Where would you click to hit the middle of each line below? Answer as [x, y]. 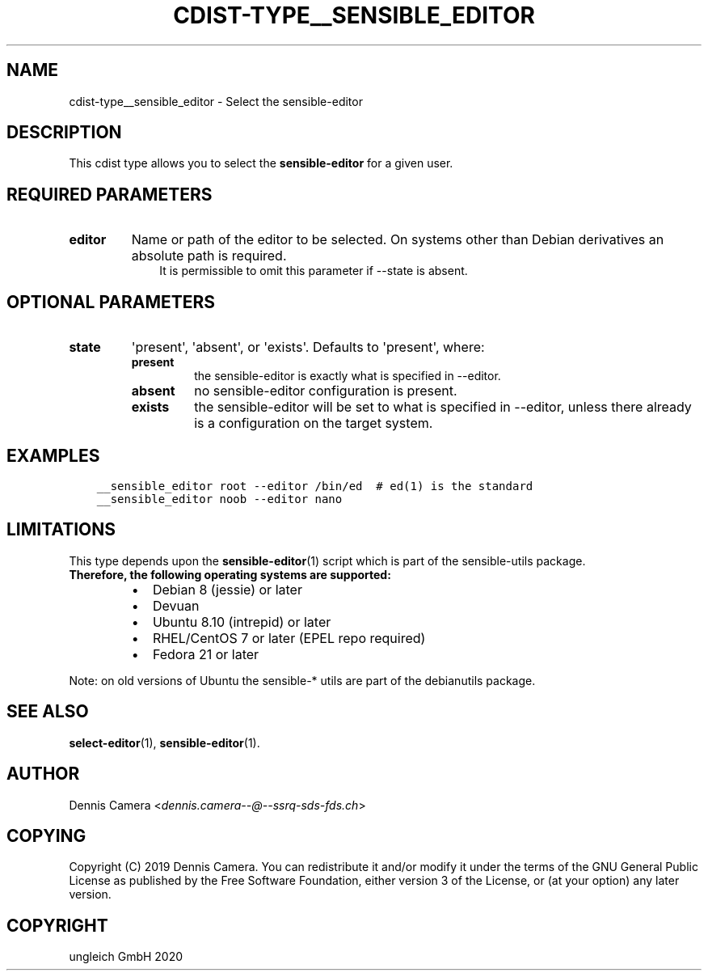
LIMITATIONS [61, 530]
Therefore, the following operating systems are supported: [230, 574]
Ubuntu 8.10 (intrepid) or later [242, 622]
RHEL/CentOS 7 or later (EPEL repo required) [289, 638]
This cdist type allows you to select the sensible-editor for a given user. [261, 163]
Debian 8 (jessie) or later [227, 589]
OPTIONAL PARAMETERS [111, 302]
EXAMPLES [53, 455]
